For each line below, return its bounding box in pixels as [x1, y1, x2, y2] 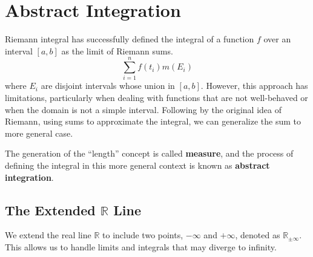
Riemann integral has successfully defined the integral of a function [5, 33, 254, 45]
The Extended [5, 200, 96, 219]
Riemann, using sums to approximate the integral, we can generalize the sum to [5, 115, 301, 128]
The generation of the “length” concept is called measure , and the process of [5, 147, 294, 160]
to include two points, [102, 229, 183, 241]
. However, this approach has [200, 79, 308, 92]
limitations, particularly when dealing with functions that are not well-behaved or [5, 91, 308, 104]
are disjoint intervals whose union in [41, 79, 175, 92]
